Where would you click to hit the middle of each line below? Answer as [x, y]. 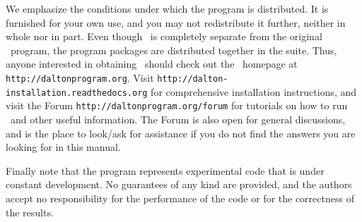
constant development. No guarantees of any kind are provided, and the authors [179, 184]
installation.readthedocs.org [77, 93]
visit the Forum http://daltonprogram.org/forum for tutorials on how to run [177, 105]
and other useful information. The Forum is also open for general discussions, [178, 119]
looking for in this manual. [63, 147]
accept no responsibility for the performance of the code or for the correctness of [180, 198]
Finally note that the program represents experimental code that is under [165, 170]
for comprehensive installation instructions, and [254, 91]
